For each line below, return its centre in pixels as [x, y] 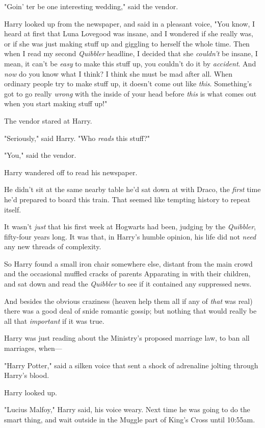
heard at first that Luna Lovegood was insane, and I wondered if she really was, [129, 33]
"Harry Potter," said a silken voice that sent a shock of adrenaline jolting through [131, 365]
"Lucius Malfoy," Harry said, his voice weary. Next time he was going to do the [127, 409]
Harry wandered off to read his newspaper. [71, 172]
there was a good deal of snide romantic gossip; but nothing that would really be [130, 311]
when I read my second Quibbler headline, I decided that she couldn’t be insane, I [131, 53]
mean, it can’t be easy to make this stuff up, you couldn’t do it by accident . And [130, 63]
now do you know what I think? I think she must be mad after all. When [118, 73]
